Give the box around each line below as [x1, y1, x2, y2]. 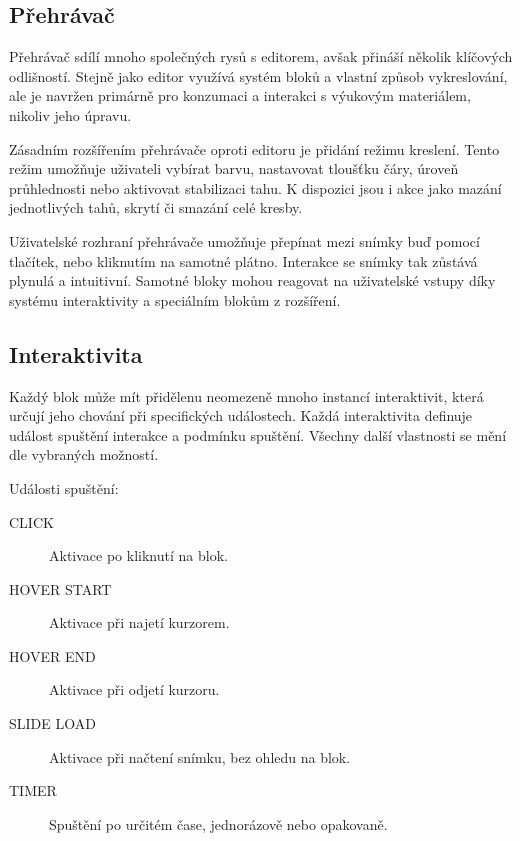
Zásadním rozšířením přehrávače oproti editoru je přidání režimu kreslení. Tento [9, 138, 500, 159]
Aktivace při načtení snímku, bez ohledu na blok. [49, 746, 351, 767]
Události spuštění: [9, 477, 119, 498]
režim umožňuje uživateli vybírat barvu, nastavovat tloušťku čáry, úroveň [9, 158, 459, 179]
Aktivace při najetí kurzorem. [49, 612, 230, 633]
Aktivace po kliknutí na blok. [49, 545, 228, 566]
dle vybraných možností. [9, 444, 159, 465]
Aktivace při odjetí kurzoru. [49, 679, 220, 700]
